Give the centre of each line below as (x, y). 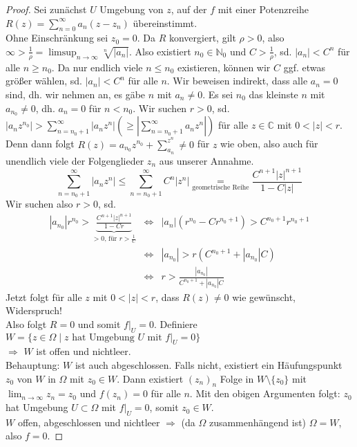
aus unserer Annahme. (206, 160)
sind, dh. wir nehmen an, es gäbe (76, 94)
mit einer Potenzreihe (263, 9)
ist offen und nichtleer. (84, 351)
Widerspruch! (34, 310)
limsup (62, 52)
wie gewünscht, (264, 297)
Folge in (237, 378)
